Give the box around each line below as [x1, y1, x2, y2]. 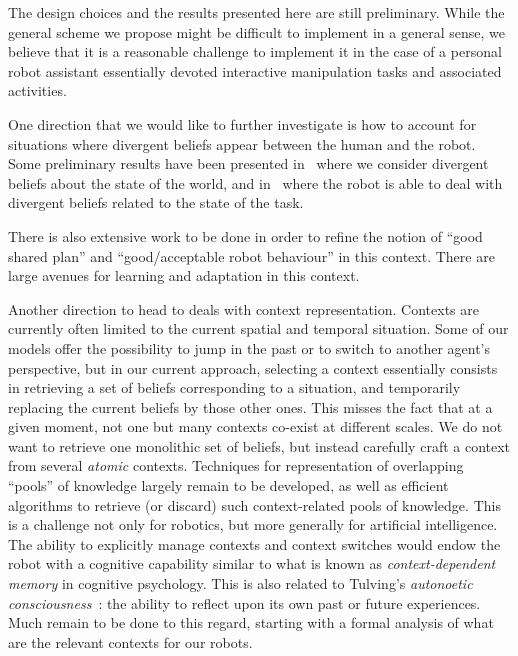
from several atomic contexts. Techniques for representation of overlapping [8, 455, 464, 476]
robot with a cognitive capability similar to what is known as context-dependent [8, 553, 496, 574]
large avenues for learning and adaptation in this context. [8, 265, 360, 286]
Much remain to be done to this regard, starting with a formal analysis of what [8, 612, 494, 633]
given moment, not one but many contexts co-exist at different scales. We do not [8, 416, 503, 437]
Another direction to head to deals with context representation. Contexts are [8, 298, 479, 319]
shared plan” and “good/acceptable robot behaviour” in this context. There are [8, 245, 495, 266]
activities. [8, 80, 67, 101]
